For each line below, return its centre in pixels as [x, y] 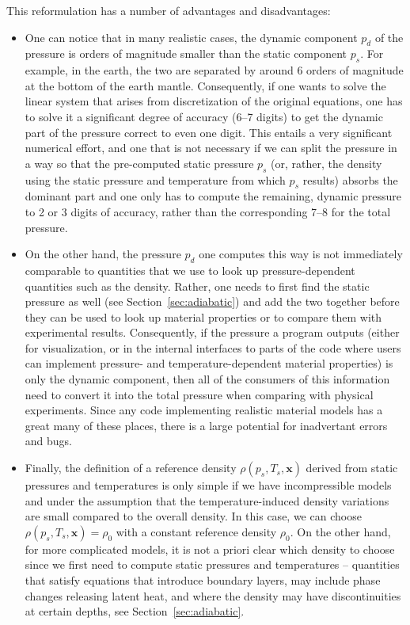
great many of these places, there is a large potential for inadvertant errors [206, 425]
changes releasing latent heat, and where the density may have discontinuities [213, 595]
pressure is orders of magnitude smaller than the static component [186, 53]
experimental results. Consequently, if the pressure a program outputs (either [212, 332]
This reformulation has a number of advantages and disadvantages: [169, 10]
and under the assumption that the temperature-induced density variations [207, 500]
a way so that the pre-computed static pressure [139, 163]
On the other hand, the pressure [103, 254]
